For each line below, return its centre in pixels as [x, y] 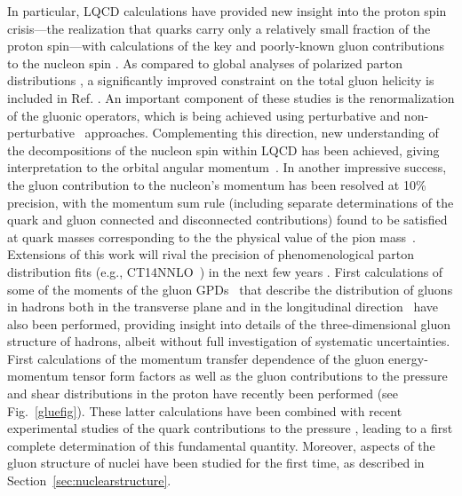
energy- [408, 358]
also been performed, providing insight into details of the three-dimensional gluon [229, 323]
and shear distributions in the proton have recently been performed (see [203, 394]
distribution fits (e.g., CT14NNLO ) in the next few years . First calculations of [225, 271]
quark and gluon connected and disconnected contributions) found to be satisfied [227, 220]
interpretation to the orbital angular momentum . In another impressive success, [227, 167]
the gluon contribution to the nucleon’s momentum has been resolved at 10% [217, 184]
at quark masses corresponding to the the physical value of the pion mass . [211, 236]
